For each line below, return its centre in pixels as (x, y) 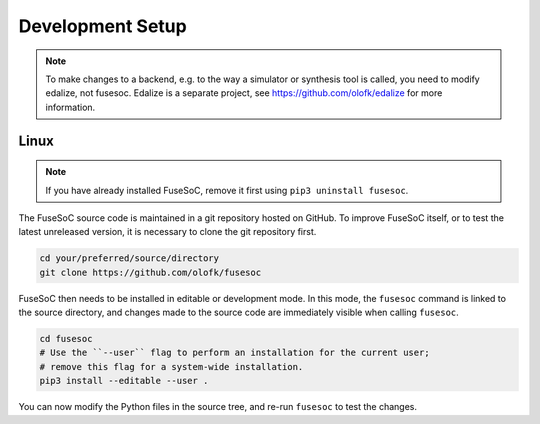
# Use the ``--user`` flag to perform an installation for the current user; (234, 353)
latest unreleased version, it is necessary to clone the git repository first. (167, 232)
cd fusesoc (66, 339)
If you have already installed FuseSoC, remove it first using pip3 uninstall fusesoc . (227, 190)
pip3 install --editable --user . (124, 381)
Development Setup (102, 26)
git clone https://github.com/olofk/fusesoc (150, 272)
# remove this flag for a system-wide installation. (171, 366)
